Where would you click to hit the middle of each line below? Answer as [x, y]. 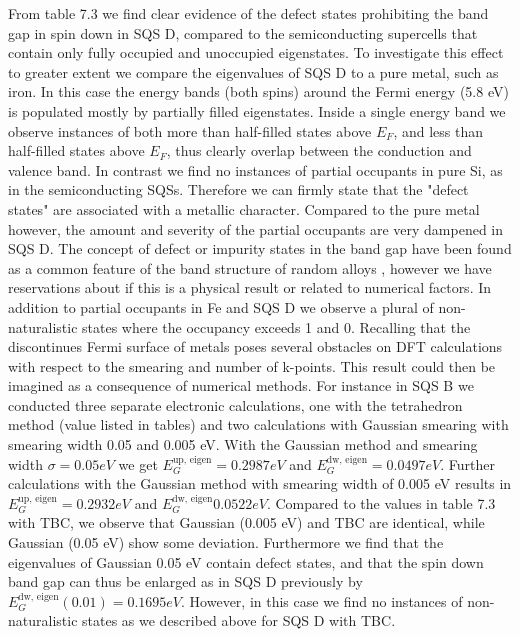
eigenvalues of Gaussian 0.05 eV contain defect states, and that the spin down [246, 561]
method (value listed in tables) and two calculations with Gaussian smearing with [258, 424]
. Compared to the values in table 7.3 [381, 502]
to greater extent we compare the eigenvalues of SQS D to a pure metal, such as [253, 71]
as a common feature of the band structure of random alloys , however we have [250, 267]
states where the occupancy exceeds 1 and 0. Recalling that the [276, 326]
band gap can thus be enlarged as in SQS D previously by [185, 581]
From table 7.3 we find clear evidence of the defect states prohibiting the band [248, 13]
